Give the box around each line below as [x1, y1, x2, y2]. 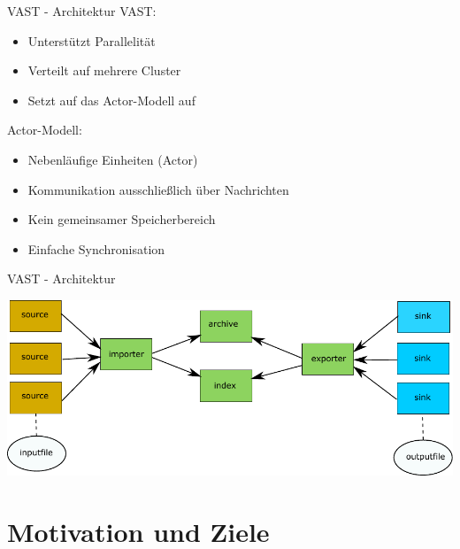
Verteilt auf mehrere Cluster [27, 61, 181, 80]
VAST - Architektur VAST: [7, 2, 157, 19]
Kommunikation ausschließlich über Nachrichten [27, 180, 289, 198]
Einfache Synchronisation [27, 239, 165, 258]
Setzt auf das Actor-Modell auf [27, 90, 195, 109]
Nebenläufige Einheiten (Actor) [27, 150, 198, 168]
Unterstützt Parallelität [27, 31, 156, 50]
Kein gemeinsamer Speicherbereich [27, 210, 216, 228]
